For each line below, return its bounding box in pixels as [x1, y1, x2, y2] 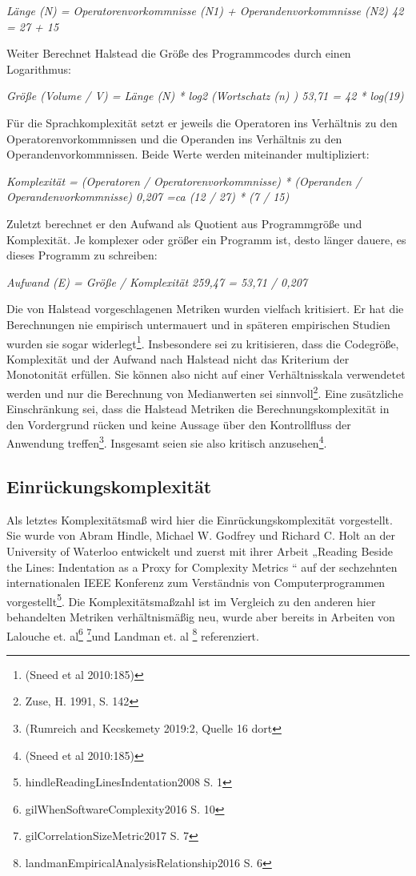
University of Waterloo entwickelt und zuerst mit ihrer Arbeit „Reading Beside [6, 543, 394, 560]
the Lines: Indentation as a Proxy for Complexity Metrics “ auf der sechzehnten [6, 558, 398, 575]
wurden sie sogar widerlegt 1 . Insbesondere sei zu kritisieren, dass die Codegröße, [6, 332, 399, 352]
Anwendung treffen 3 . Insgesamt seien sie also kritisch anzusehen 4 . [6, 432, 327, 452]
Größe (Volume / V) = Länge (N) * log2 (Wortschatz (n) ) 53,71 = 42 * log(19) [6, 87, 404, 104]
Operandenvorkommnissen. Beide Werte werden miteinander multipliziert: [6, 146, 370, 163]
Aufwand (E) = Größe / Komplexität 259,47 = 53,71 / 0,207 [6, 273, 307, 290]
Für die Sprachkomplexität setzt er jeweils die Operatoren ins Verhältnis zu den [6, 114, 398, 131]
